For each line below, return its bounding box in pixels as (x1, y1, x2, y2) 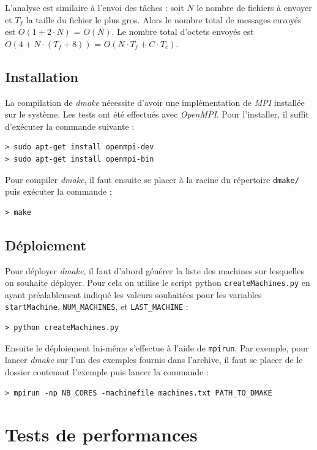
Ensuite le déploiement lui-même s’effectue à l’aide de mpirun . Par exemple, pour (5, 341, 309, 354)
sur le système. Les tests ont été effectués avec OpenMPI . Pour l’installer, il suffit (5, 108, 309, 121)
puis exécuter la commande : (5, 185, 112, 198)
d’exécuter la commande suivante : (5, 119, 135, 132)
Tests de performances (5, 422, 198, 447)
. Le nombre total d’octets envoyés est (111, 25, 254, 38)
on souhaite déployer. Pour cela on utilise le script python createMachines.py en (5, 276, 310, 289)
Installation (5, 67, 78, 86)
